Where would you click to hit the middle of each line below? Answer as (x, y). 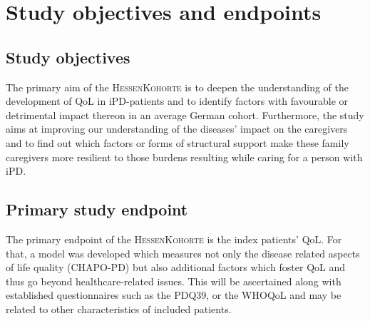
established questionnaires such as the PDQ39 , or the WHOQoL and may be (174, 295)
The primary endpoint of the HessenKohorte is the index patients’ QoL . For (174, 239)
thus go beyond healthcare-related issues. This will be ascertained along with (174, 281)
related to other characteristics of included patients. (119, 309)
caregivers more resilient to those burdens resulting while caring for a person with (184, 157)
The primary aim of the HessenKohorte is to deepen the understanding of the (178, 87)
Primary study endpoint (97, 209)
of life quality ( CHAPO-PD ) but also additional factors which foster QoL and (176, 267)
